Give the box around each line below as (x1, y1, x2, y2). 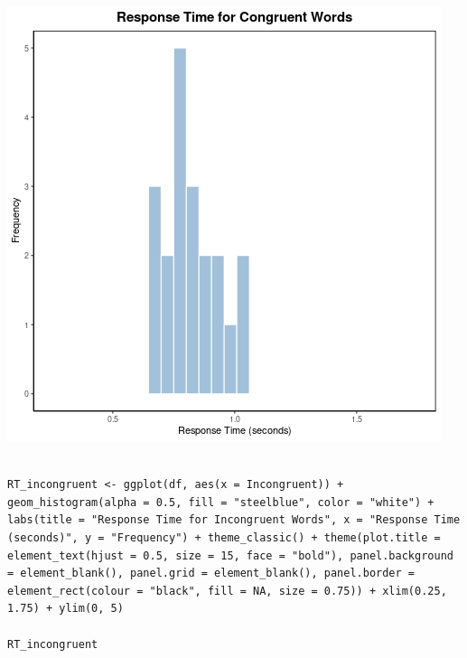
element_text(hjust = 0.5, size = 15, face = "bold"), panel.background (7, 549, 453, 562)
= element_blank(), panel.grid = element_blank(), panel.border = (7, 567, 416, 580)
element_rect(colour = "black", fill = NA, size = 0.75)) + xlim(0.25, (7, 584, 447, 597)
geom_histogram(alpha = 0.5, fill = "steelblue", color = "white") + (7, 495, 434, 509)
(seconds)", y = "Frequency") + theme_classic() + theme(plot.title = (7, 531, 441, 544)
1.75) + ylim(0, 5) (7, 602, 124, 616)
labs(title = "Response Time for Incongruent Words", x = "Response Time (7, 513, 461, 527)
